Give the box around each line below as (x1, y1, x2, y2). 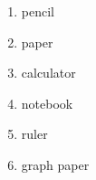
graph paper (21, 154, 90, 174)
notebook (21, 93, 73, 112)
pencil (21, 2, 54, 20)
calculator (21, 63, 76, 82)
